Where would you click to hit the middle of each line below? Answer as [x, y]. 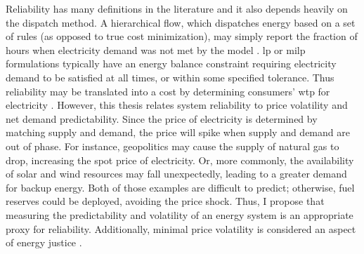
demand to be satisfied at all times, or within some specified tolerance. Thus [170, 77]
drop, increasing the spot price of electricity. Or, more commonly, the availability [180, 160]
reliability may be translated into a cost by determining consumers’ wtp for [168, 91]
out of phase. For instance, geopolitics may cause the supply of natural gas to [173, 146]
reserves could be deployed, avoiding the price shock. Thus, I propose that [165, 201]
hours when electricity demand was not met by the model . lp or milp [156, 49]
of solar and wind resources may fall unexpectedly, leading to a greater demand [176, 174]
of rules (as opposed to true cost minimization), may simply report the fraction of [182, 36]
